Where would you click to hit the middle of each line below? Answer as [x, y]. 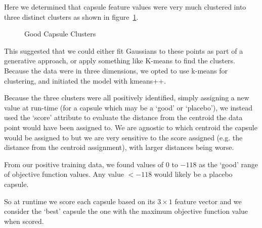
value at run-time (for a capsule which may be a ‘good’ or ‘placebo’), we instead [128, 107]
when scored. [24, 221]
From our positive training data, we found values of [84, 164]
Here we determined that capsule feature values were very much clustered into [125, 7]
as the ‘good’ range [228, 164]
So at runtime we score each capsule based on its [80, 201]
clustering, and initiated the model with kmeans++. [85, 80]
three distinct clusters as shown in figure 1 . [71, 16]
